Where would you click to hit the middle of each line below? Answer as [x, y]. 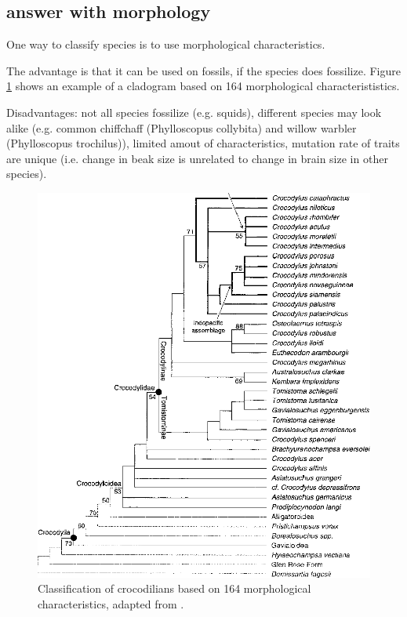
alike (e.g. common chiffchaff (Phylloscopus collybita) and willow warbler [182, 127]
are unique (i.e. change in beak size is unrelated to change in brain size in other [197, 158]
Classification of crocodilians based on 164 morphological [174, 588]
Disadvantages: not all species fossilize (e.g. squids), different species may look [194, 112]
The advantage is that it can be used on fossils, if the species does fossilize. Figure [204, 70]
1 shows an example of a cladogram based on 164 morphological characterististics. [203, 86]
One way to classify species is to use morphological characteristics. [166, 44]
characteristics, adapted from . [111, 603]
